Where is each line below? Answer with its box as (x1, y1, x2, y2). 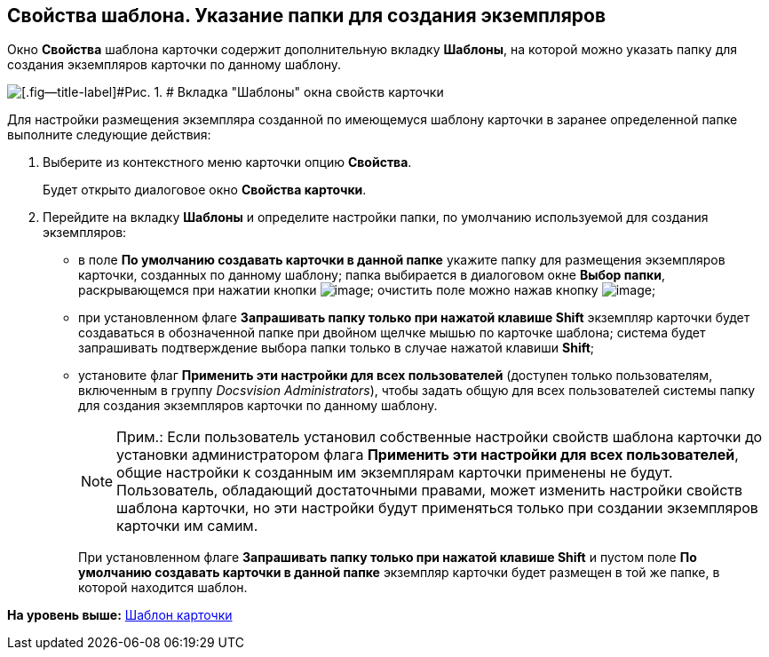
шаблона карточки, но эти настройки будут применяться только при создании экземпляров (116, 499, 758, 518)
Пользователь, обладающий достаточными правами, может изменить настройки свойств (116, 481, 743, 500)
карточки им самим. (116, 517, 258, 535)
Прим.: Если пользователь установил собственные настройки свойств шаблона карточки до (116, 428, 763, 447)
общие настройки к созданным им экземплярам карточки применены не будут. (116, 463, 673, 482)
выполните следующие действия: (7, 127, 211, 143)
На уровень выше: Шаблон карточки (7, 607, 233, 623)
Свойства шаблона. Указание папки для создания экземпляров (7, 4, 606, 27)
